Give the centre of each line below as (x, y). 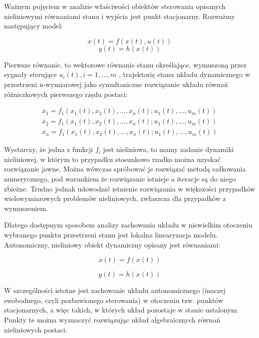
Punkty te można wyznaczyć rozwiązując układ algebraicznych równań (112, 319)
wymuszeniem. (26, 208)
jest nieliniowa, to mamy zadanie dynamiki (168, 149)
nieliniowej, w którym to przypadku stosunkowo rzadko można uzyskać (112, 159)
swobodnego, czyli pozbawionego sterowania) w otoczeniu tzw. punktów (114, 300)
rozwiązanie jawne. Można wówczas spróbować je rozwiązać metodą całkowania (125, 169)
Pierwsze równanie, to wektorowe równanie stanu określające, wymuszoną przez (126, 64)
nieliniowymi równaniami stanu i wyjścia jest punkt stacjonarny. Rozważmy (120, 16)
